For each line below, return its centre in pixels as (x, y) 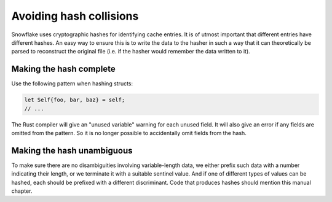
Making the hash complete (64, 69)
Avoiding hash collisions (75, 16)
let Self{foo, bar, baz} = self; (75, 100)
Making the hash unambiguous (72, 150)
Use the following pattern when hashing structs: (72, 84)
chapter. (22, 191)
